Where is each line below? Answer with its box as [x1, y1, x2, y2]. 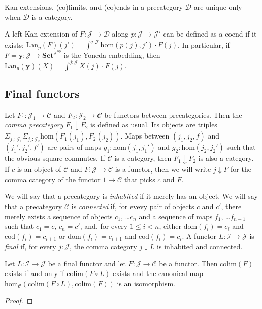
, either [159, 221, 182, 231]
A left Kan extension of [5, 28, 78, 39]
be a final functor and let [48, 258, 126, 268]
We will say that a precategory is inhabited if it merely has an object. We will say [5, 191, 258, 201]
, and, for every [80, 221, 128, 231]
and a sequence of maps [139, 211, 213, 221]
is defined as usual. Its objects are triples [90, 119, 217, 130]
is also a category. [198, 153, 254, 163]
